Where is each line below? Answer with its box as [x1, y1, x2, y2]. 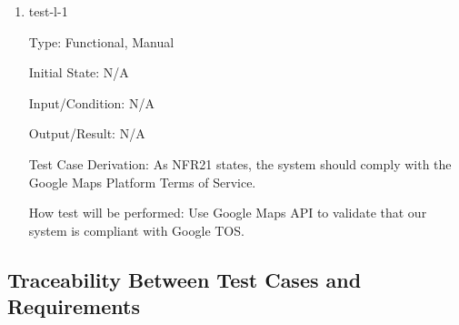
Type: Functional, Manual [28, 32, 175, 51]
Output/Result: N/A [28, 124, 145, 143]
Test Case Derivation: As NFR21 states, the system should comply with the [28, 154, 452, 173]
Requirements [7, 292, 140, 320]
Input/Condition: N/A [28, 93, 155, 112]
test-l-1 [28, 2, 68, 20]
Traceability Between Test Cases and [7, 265, 362, 293]
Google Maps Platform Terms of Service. [28, 172, 256, 191]
